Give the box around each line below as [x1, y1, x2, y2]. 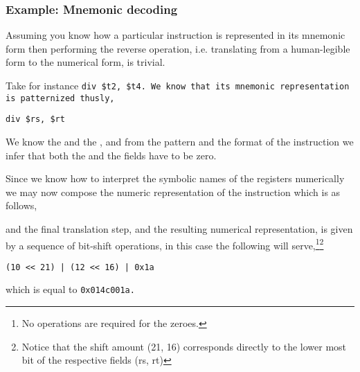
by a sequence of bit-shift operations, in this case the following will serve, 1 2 [6, 236, 324, 252]
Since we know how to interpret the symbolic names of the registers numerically [6, 171, 345, 186]
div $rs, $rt [6, 114, 65, 125]
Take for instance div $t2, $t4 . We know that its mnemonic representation [6, 78, 350, 92]
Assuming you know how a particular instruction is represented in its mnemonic [6, 28, 345, 42]
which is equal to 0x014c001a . [6, 282, 135, 296]
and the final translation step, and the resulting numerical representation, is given [6, 221, 353, 236]
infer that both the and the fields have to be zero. [6, 148, 217, 162]
